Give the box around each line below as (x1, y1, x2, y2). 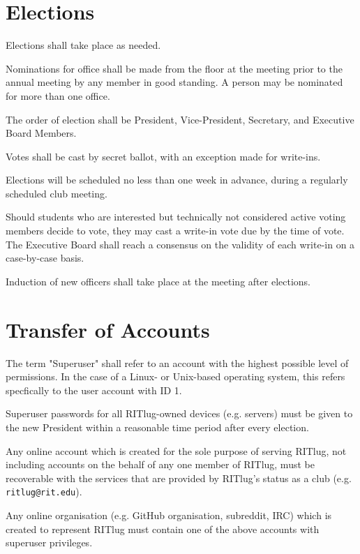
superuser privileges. (6, 535, 93, 550)
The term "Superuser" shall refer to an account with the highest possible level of (6, 355, 349, 370)
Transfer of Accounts (6, 315, 210, 343)
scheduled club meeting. (6, 186, 107, 200)
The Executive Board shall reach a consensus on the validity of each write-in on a (6, 237, 355, 251)
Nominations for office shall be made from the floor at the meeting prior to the (6, 61, 343, 75)
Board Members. (6, 126, 77, 140)
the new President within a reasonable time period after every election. (6, 419, 309, 434)
